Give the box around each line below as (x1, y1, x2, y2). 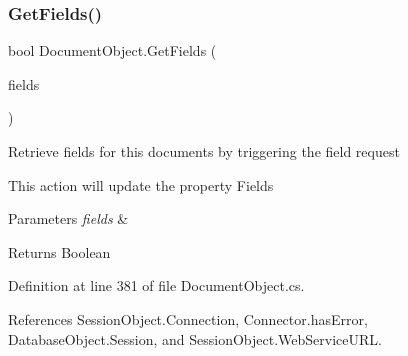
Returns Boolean (8, 241, 111, 262)
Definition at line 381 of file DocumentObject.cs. (8, 275, 305, 296)
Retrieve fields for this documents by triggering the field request (8, 141, 400, 161)
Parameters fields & (8, 208, 129, 229)
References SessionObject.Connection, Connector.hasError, (8, 308, 368, 329)
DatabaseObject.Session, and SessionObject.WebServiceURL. (8, 328, 382, 349)
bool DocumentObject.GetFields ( (8, 40, 217, 61)
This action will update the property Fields (8, 174, 274, 195)
